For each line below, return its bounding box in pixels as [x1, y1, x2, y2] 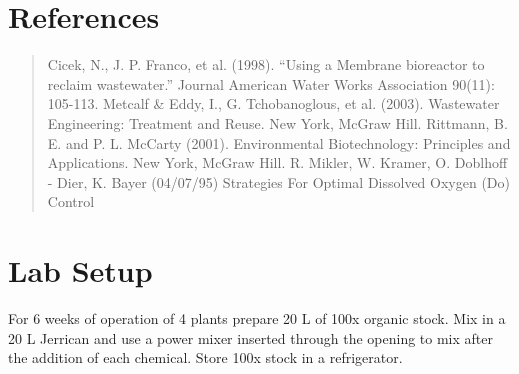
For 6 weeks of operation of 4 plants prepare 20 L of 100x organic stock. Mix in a [8, 308, 506, 328]
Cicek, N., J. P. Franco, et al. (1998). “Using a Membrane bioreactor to [47, 54, 485, 75]
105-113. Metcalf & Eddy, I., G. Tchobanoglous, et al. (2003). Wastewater [47, 93, 500, 114]
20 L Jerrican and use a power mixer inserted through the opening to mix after [8, 327, 493, 348]
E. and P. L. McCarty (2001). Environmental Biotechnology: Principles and [47, 132, 511, 153]
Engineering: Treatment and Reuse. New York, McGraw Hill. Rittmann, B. [47, 112, 508, 133]
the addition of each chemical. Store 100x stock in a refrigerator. [8, 347, 403, 368]
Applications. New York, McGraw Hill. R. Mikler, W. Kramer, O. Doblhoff [47, 152, 508, 173]
